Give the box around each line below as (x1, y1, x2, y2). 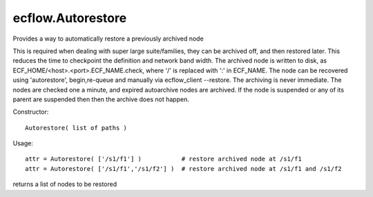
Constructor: (12, 107, 49, 116)
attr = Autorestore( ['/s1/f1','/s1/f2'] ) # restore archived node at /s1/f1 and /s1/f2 (25, 165, 342, 172)
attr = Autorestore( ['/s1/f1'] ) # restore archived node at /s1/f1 (25, 155, 302, 163)
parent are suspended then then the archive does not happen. (12, 95, 189, 103)
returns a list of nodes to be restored (12, 180, 117, 189)
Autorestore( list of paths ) (25, 124, 128, 132)
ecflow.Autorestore (12, 10, 127, 25)
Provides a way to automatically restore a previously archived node (12, 34, 204, 43)
